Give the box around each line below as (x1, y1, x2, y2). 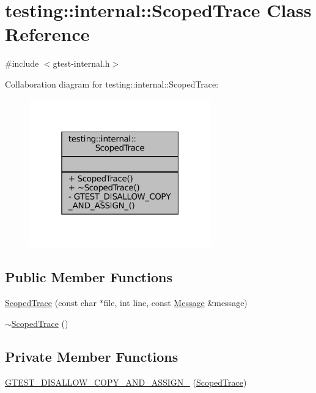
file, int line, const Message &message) (103, 296, 248, 309)
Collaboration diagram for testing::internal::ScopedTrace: (5, 77, 219, 90)
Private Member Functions (5, 346, 178, 365)
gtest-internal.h (53, 57, 110, 70)
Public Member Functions (5, 268, 172, 286)
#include (5, 57, 39, 70)
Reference (5, 21, 90, 47)
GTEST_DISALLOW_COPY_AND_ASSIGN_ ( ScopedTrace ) (5, 375, 247, 388)
